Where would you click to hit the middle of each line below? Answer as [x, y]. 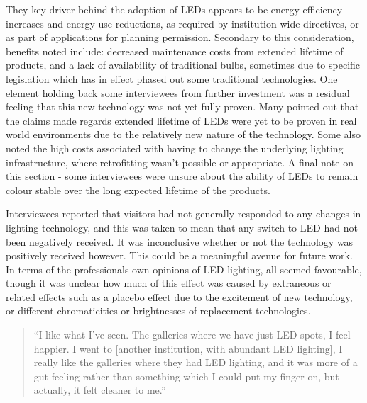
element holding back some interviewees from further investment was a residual [178, 92]
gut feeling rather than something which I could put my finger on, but [186, 376]
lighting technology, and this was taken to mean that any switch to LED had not [182, 227]
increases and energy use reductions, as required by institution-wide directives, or [182, 23]
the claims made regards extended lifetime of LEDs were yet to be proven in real [181, 120]
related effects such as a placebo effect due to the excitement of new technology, [179, 296]
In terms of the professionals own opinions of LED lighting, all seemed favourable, [184, 269]
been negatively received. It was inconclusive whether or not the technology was [180, 241]
